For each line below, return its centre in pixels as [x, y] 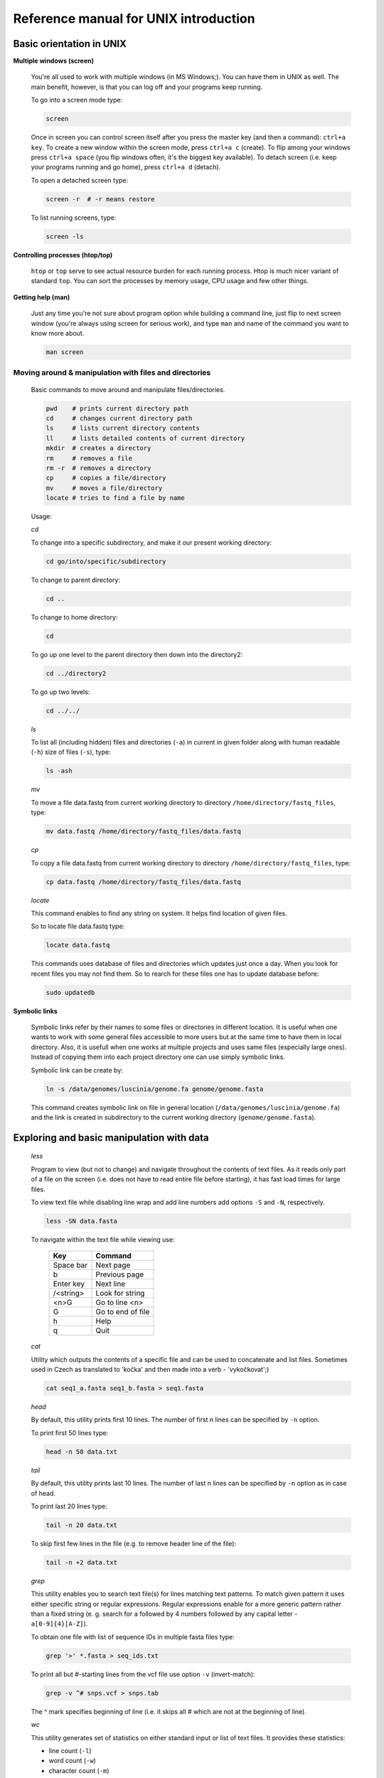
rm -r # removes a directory [98, 468]
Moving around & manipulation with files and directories [112, 373]
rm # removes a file [89, 458]
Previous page [120, 1274]
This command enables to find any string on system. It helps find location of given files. [159, 913]
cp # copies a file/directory [106, 478]
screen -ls [65, 236]
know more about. [58, 334]
